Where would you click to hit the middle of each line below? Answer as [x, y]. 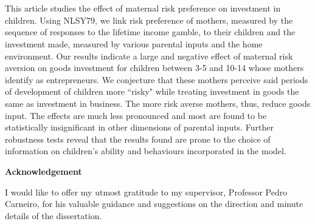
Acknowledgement [43, 171]
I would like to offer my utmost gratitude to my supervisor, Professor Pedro [146, 192]
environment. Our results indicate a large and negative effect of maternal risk [149, 56]
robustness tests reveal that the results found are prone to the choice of [138, 139]
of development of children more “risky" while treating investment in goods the [152, 91]
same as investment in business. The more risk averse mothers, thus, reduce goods [158, 103]
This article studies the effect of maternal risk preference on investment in [143, 8]
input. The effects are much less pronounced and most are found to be [136, 115]
